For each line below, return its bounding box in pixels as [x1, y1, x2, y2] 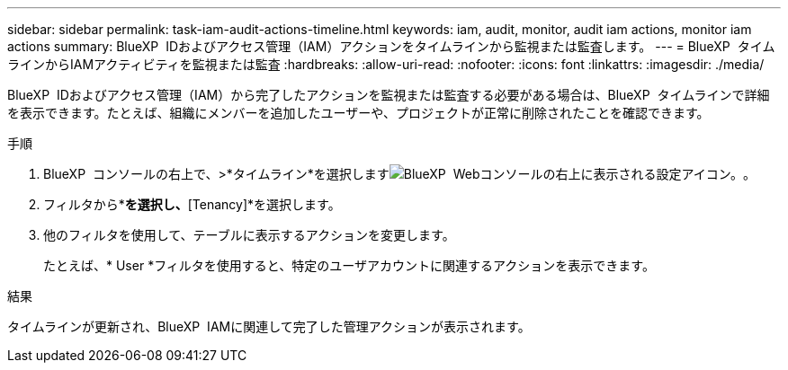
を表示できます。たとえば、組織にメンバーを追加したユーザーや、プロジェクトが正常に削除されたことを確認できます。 [7, 105, 710, 120]
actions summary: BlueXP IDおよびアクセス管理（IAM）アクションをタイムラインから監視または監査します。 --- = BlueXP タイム [7, 39, 775, 54]
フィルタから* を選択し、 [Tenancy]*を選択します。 [43, 197, 341, 212]
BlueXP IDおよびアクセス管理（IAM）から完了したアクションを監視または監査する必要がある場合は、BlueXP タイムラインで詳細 [7, 87, 770, 102]
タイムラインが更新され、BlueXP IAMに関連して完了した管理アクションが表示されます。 [7, 319, 531, 334]
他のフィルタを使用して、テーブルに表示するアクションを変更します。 [43, 227, 455, 242]
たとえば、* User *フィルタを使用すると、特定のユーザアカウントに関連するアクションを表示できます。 [43, 258, 655, 273]
